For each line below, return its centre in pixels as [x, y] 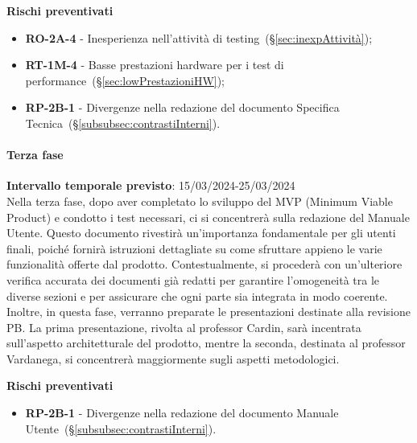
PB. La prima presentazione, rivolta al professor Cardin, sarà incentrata [184, 327]
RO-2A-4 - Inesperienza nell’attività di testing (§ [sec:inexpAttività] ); [199, 37]
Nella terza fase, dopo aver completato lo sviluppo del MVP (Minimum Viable [200, 201]
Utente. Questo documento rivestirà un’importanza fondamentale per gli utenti [201, 233]
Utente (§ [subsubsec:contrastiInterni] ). [121, 428]
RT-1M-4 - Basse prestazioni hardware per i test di [155, 65]
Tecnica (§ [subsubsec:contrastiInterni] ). [123, 123]
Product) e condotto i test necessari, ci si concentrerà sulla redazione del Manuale [208, 217]
